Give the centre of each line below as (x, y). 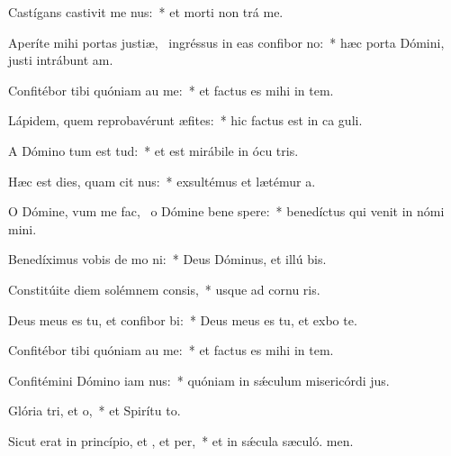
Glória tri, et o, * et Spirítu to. (95, 410)
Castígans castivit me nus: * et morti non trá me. (146, 12)
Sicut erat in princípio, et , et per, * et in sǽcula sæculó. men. (181, 440)
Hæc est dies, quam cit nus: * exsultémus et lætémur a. (162, 181)
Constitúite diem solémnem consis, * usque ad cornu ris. (164, 289)
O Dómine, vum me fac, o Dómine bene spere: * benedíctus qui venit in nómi (226, 211)
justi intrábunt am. (61, 60)
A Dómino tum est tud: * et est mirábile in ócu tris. (153, 150)
